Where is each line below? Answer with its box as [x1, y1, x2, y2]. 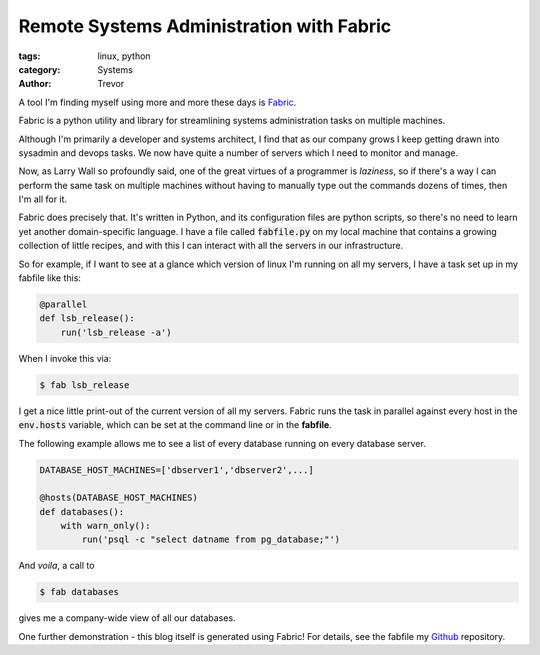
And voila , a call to [18, 560, 95, 572]
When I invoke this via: [18, 352, 112, 364]
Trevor [97, 78, 125, 90]
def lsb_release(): [39, 313, 135, 324]
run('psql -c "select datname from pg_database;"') [81, 534, 341, 545]
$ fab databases [39, 586, 120, 598]
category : [18, 63, 61, 75]
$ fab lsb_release [39, 379, 130, 390]
